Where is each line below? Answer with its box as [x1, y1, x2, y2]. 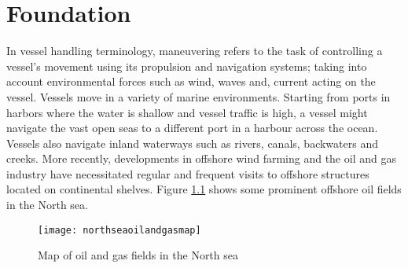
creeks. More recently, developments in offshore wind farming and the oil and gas [6, 150, 396, 167]
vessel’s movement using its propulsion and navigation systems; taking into [6, 57, 367, 74]
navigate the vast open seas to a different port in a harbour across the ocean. [6, 119, 378, 136]
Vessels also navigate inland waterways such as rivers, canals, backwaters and [6, 134, 378, 151]
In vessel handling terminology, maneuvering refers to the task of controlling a [6, 42, 383, 59]
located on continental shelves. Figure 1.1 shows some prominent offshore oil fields [6, 181, 402, 197]
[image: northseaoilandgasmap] [38, 224, 201, 236]
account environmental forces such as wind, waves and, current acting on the [6, 73, 376, 90]
